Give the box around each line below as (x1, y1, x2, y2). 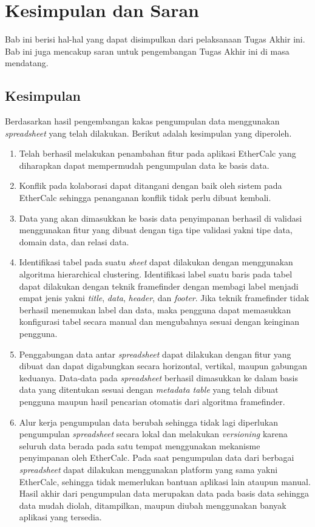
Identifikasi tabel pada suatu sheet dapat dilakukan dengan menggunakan (19, 256, 293, 268)
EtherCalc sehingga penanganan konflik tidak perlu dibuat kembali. (19, 191, 271, 204)
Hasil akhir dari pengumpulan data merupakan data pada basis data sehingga (19, 487, 310, 500)
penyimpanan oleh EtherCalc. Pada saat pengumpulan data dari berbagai (19, 451, 294, 464)
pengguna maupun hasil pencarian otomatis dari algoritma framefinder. (19, 395, 285, 407)
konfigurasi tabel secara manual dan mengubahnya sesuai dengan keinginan (19, 315, 300, 328)
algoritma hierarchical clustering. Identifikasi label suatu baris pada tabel (19, 268, 293, 280)
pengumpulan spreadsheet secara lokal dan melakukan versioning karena (19, 427, 288, 440)
